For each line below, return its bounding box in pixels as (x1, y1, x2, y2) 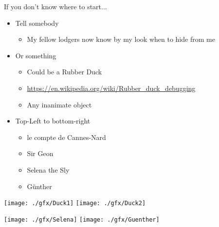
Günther (27, 181, 52, 191)
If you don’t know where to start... (4, 1, 107, 11)
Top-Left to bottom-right (15, 116, 91, 126)
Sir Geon (27, 148, 54, 158)
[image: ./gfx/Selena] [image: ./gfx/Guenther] (4, 216, 160, 223)
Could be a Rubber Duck (27, 67, 102, 77)
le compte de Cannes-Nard (27, 132, 106, 142)
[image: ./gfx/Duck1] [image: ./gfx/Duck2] (4, 200, 146, 207)
